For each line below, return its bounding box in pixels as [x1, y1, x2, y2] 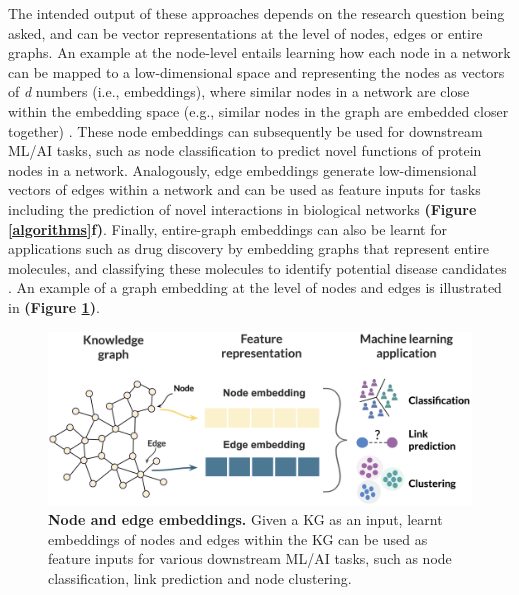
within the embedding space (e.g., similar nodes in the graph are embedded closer [8, 100, 509, 121]
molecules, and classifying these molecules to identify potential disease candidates [8, 257, 507, 278]
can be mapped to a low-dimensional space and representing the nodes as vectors [8, 61, 505, 82]
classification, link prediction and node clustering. [48, 567, 352, 588]
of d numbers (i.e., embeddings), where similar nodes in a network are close [8, 81, 470, 102]
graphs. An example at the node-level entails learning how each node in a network [8, 42, 511, 63]
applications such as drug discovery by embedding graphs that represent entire [8, 238, 489, 259]
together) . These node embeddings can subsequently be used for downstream [8, 120, 483, 141]
